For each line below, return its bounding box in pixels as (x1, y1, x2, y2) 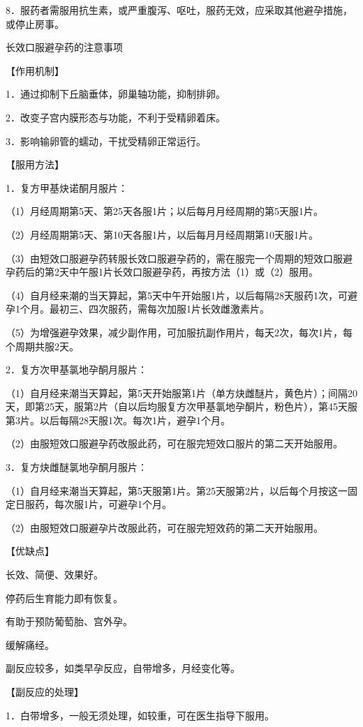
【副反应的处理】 (6, 684, 84, 698)
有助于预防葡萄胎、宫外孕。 (6, 614, 133, 629)
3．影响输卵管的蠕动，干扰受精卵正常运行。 (6, 133, 206, 148)
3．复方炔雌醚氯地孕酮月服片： (6, 460, 147, 474)
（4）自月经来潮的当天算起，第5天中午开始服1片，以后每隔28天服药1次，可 (6, 287, 348, 302)
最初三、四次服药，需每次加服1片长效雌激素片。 (49, 301, 269, 316)
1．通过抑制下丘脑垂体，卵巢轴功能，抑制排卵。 (6, 87, 225, 101)
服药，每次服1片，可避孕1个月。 (24, 497, 172, 511)
